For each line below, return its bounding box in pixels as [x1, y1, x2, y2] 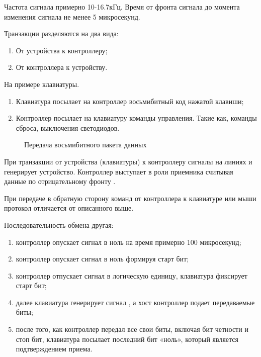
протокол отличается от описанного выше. [4, 203, 134, 213]
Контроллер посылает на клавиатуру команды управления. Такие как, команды [16, 113, 257, 123]
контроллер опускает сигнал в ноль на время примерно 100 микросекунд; [16, 236, 241, 247]
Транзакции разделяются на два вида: [4, 28, 119, 39]
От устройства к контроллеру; [16, 45, 108, 55]
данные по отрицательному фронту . [4, 176, 116, 187]
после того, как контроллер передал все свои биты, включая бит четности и [16, 324, 248, 334]
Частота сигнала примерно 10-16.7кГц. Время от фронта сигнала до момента [4, 2, 240, 12]
